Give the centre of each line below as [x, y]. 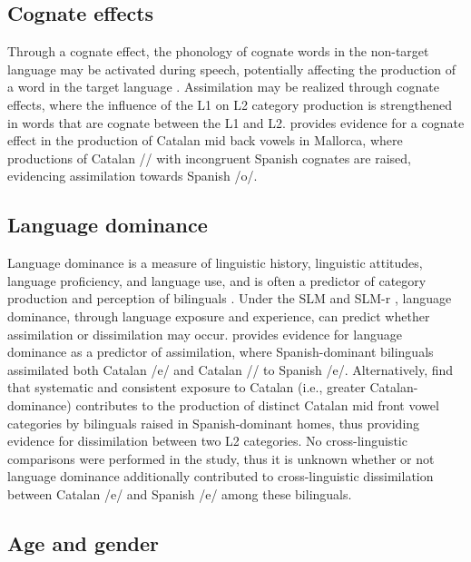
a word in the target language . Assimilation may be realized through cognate [223, 87]
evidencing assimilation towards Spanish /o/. [132, 176]
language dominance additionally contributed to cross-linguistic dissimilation [221, 476]
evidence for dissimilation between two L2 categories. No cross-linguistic [207, 441]
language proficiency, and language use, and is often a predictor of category [217, 280]
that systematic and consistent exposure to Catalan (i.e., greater [186, 387]
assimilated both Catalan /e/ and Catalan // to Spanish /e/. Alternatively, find [231, 369]
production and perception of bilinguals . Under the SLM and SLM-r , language [230, 298]
